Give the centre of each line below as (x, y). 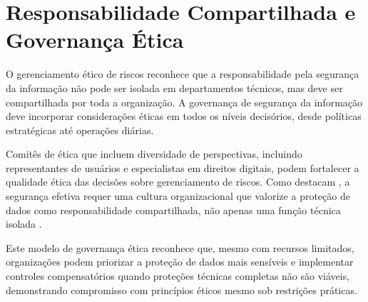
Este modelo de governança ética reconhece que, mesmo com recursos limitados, (180, 247)
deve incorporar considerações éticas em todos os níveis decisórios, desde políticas (184, 116)
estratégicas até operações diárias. (80, 130)
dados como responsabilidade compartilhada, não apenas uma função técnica (173, 210)
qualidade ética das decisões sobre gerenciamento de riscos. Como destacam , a (178, 182)
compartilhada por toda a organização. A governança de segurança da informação (184, 102)
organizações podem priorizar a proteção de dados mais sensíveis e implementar (180, 262)
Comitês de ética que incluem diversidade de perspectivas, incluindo (154, 154)
